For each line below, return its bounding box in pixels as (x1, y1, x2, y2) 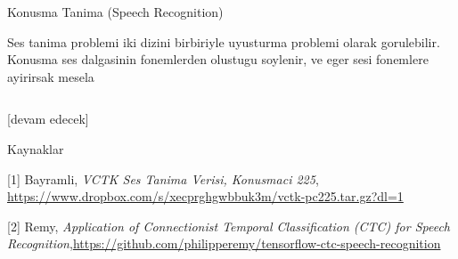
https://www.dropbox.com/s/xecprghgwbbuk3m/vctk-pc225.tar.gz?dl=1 (7, 187, 404, 206)
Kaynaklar (7, 139, 64, 158)
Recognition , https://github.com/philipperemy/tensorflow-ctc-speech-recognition (7, 234, 441, 253)
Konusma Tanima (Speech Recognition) (7, 3, 224, 20)
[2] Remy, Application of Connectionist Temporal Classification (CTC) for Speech (7, 216, 451, 235)
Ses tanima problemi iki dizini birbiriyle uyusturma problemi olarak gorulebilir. (7, 32, 440, 51)
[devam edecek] (7, 109, 89, 128)
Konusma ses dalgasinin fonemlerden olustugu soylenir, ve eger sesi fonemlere (7, 50, 429, 69)
